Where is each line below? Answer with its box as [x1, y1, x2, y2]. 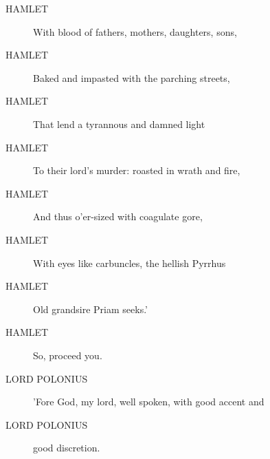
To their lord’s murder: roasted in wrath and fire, [33, 163, 240, 178]
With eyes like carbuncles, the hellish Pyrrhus [33, 255, 226, 270]
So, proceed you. [33, 348, 102, 362]
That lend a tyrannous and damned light [33, 116, 205, 131]
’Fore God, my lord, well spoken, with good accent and [33, 394, 265, 409]
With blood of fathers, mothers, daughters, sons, [33, 24, 237, 39]
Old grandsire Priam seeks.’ [33, 301, 148, 316]
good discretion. [33, 440, 100, 455]
